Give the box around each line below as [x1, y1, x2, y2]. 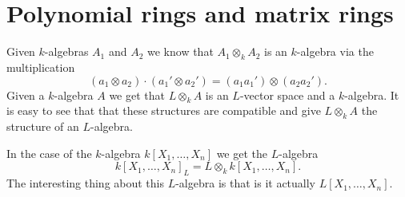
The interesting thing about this [6, 175, 164, 191]
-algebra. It [344, 86, 399, 103]
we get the [216, 144, 268, 161]
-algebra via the [296, 43, 374, 60]
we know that [147, 43, 214, 60]
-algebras [44, 43, 89, 60]
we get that [109, 86, 165, 103]
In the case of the [6, 144, 92, 161]
